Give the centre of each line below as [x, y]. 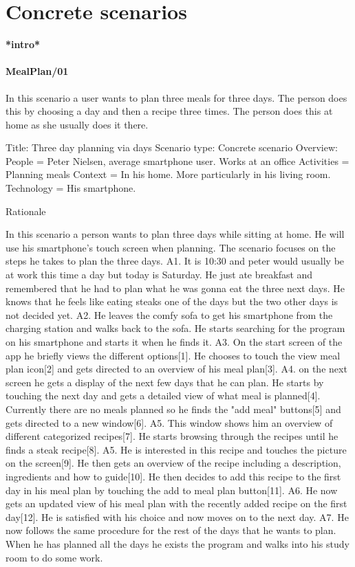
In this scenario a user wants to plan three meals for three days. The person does [176, 97]
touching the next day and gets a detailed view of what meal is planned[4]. [163, 396]
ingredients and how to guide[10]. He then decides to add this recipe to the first [173, 476]
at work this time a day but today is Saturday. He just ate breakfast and [159, 275]
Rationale [26, 211]
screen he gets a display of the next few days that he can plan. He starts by [165, 382]
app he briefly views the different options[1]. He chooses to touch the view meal [173, 355]
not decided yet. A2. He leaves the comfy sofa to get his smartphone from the [169, 314]
